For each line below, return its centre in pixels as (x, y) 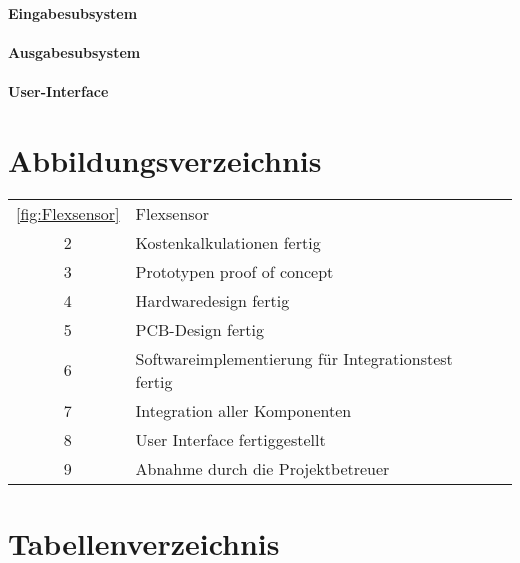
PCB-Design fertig (199, 329)
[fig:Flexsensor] (68, 213)
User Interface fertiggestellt (230, 439)
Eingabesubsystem (73, 12)
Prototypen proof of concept (234, 271)
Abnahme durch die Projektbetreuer (262, 468)
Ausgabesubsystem (74, 51)
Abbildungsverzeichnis (165, 159)
